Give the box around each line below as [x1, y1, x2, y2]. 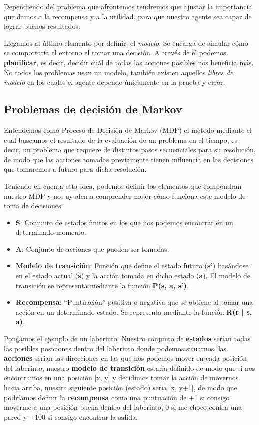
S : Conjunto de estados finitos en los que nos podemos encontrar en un [15, 217, 233, 227]
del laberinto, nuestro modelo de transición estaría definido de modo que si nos [4, 362, 255, 373]
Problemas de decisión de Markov [4, 101, 182, 117]
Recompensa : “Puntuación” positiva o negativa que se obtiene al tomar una [15, 297, 253, 307]
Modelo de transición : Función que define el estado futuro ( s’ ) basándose [15, 260, 249, 271]
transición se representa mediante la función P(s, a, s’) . [15, 280, 189, 290]
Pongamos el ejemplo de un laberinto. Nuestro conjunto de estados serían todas [4, 333, 251, 344]
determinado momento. [15, 227, 87, 237]
